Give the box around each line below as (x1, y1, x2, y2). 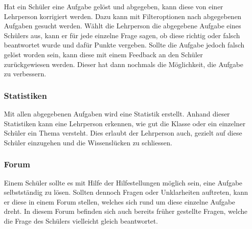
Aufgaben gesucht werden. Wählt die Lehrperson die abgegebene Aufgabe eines (4, 21, 241, 31)
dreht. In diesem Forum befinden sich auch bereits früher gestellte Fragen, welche (4, 206, 248, 216)
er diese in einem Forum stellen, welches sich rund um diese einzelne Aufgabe (4, 196, 235, 206)
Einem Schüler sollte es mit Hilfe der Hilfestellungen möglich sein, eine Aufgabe (4, 177, 243, 187)
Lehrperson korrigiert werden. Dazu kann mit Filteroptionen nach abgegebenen (4, 11, 242, 21)
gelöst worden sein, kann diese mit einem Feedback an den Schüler (4, 49, 203, 59)
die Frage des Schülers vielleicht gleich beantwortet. (4, 215, 158, 226)
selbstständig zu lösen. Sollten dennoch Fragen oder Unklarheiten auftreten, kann (4, 187, 248, 197)
